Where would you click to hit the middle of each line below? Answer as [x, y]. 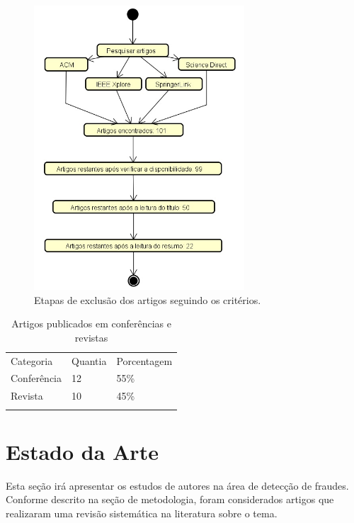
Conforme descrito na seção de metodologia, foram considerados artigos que [170, 499]
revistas [91, 337]
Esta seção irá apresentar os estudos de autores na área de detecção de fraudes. [177, 485]
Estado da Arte [82, 451]
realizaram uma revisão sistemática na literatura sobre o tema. [142, 513]
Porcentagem [144, 360]
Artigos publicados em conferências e [92, 324]
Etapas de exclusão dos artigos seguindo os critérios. [148, 299]
